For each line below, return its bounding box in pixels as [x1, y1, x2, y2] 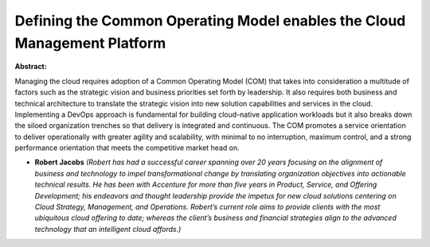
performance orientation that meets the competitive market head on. [14, 143, 240, 152]
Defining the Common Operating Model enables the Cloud [14, 12, 406, 29]
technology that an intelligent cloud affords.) [34, 224, 182, 233]
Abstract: [14, 62, 47, 71]
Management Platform [14, 34, 166, 52]
